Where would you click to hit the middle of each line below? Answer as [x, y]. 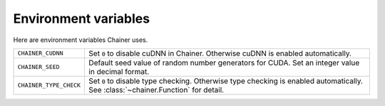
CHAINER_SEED [38, 67]
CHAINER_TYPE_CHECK [49, 85]
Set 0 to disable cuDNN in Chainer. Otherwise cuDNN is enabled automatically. [220, 53]
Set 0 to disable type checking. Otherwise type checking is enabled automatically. [226, 80]
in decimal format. [119, 71]
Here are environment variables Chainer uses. [81, 40]
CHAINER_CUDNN [40, 53]
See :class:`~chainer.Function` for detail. [156, 90]
